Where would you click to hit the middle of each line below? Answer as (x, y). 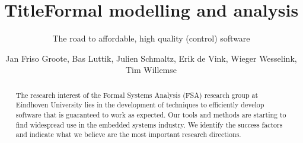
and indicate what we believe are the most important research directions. (128, 134)
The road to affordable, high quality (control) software (151, 38)
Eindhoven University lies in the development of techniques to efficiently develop (140, 105)
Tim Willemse (151, 70)
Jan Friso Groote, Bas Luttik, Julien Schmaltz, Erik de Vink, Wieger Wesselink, (151, 58)
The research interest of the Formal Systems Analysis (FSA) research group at (137, 95)
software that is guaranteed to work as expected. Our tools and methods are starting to (151, 115)
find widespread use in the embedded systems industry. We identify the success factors (149, 124)
